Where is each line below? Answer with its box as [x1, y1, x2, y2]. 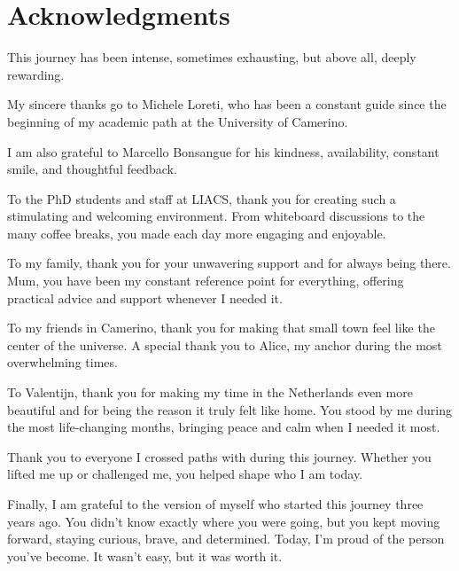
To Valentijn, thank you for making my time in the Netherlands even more [7, 383, 413, 402]
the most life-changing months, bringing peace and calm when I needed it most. [7, 418, 440, 436]
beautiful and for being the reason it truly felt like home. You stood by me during [7, 400, 453, 418]
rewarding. [7, 65, 65, 83]
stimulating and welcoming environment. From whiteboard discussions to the [7, 207, 425, 225]
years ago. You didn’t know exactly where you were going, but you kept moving [7, 512, 440, 530]
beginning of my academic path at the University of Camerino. [7, 112, 348, 130]
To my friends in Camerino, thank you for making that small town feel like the [7, 318, 435, 337]
